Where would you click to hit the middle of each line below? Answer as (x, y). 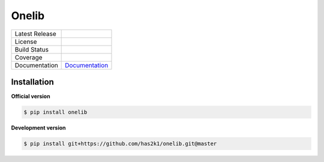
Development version (38, 128)
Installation (32, 82)
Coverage (28, 57)
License (26, 41)
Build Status (32, 49)
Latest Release (35, 34)
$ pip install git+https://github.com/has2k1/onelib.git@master (120, 144)
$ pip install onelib (55, 112)
